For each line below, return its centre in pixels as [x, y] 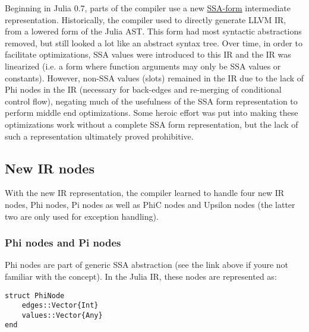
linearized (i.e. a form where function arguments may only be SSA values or [143, 66]
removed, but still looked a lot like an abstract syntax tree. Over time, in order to [154, 42]
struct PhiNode [35, 295]
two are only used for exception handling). [82, 216]
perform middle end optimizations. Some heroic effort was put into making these [152, 113]
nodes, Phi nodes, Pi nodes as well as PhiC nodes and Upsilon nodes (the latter [150, 204]
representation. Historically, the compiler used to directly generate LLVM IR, [146, 19]
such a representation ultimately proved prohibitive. [99, 136]
